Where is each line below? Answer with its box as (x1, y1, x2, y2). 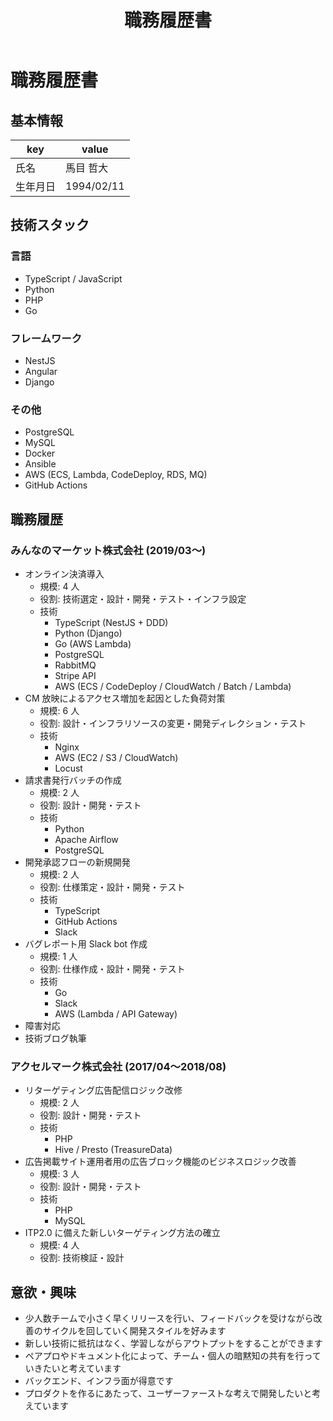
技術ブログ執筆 (24, 1032, 87, 1044)
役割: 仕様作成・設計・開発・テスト (39, 962, 186, 975)
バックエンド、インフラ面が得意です (24, 1375, 174, 1387)
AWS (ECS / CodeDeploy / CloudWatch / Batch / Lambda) (54, 680, 292, 692)
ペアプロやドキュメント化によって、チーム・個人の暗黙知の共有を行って (24, 1350, 322, 1362)
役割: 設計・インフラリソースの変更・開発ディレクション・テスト (39, 717, 307, 729)
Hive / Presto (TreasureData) (54, 1144, 173, 1156)
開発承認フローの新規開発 (24, 856, 131, 868)
